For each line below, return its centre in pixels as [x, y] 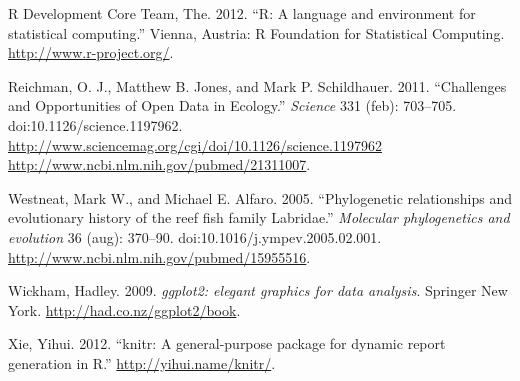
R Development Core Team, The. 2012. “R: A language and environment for [242, 13]
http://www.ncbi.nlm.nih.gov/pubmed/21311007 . [159, 164]
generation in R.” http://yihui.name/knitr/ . [142, 362]
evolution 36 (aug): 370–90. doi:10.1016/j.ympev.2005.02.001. [195, 236]
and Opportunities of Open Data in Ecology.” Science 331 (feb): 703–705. [232, 105]
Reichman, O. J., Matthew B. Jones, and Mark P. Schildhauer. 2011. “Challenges [257, 85]
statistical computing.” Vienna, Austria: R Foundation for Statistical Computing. [256, 32]
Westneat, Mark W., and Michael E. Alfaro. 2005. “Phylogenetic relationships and [260, 197]
